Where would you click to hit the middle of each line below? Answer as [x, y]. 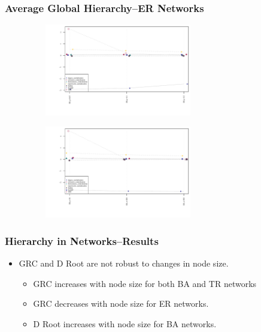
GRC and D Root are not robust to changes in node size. [124, 263]
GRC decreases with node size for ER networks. [121, 303]
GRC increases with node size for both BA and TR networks [145, 283]
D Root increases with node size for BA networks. [125, 323]
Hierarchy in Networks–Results [82, 240]
